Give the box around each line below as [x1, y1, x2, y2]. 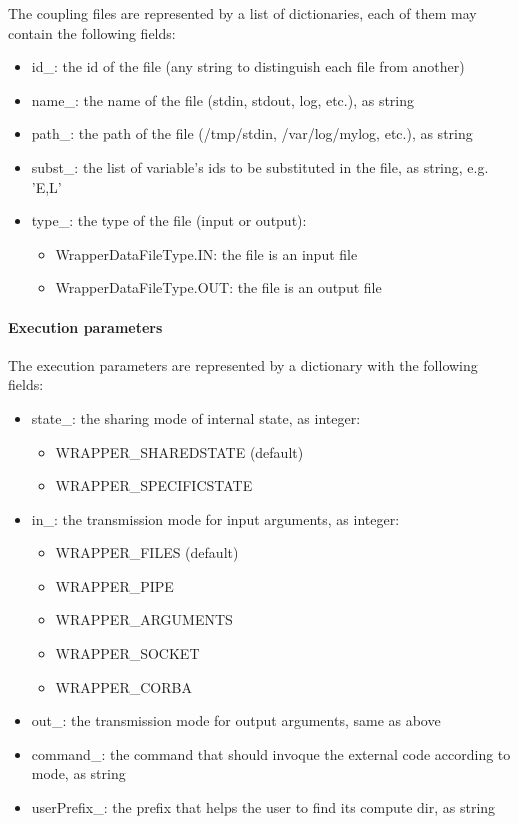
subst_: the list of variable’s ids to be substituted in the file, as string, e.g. [31, 156, 489, 177]
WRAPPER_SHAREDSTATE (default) [55, 441, 304, 462]
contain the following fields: [8, 22, 176, 43]
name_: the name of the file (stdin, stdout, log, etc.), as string [31, 89, 415, 110]
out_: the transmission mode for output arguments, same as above [31, 710, 441, 731]
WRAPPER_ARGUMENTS [55, 609, 233, 630]
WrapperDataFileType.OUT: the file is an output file [55, 277, 382, 298]
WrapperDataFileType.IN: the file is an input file [55, 243, 358, 264]
